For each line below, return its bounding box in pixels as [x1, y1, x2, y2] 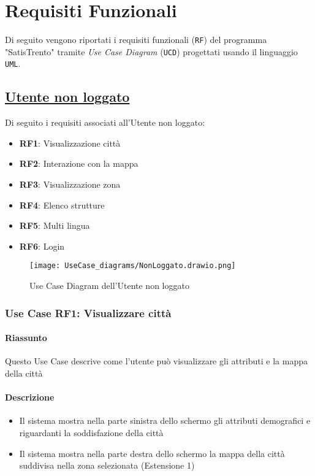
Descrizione [5, 391, 55, 404]
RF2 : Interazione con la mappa [19, 157, 139, 170]
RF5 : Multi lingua [19, 219, 90, 232]
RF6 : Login [19, 239, 65, 252]
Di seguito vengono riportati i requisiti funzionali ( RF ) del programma [5, 33, 267, 46]
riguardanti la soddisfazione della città [19, 426, 164, 439]
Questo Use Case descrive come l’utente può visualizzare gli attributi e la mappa [5, 355, 308, 367]
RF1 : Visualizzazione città [19, 136, 121, 149]
